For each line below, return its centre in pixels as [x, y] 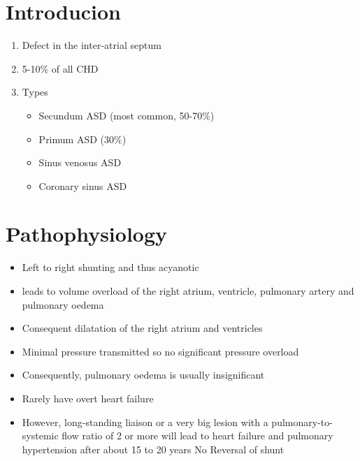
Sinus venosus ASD [80, 162]
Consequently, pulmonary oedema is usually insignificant [143, 375]
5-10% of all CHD [60, 68]
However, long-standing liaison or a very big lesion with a [145, 422]
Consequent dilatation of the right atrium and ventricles [142, 328]
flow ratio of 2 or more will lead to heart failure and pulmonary [197, 436]
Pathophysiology [87, 234]
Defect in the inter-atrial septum [92, 45]
